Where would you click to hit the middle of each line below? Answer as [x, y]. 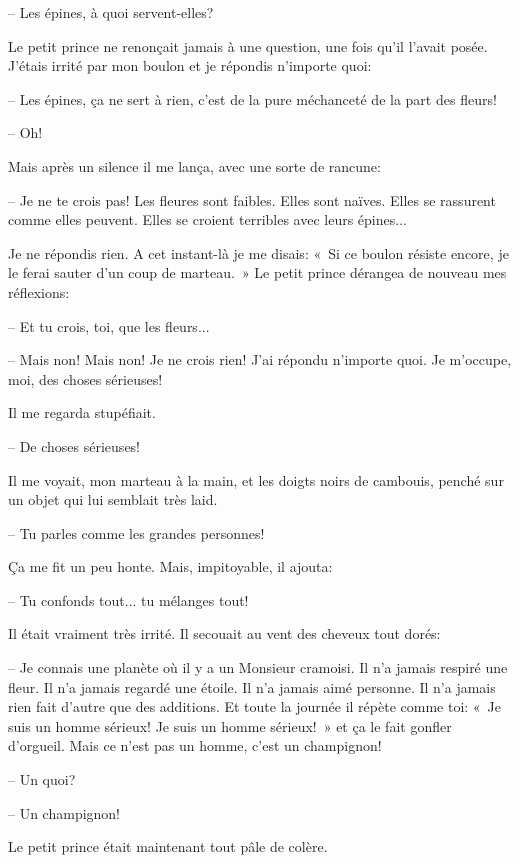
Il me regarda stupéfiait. [82, 412]
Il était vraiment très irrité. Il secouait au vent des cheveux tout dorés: [224, 633]
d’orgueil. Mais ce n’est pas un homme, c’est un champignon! [195, 745]
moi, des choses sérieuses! [85, 378]
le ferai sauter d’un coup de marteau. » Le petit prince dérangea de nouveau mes [257, 272]
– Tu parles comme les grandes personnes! [136, 532]
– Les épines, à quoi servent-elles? [111, 12]
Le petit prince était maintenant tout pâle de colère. [168, 846]
